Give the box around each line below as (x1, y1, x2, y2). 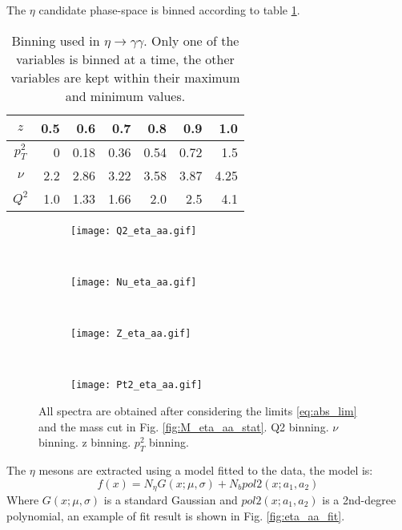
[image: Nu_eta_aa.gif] (70, 276, 197, 288)
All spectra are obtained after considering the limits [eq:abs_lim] (38, 403, 357, 419)
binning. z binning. (38, 434, 131, 451)
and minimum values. (65, 86, 186, 105)
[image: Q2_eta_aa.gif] (70, 225, 197, 237)
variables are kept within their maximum (10, 67, 240, 87)
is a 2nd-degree (322, 492, 396, 508)
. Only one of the (143, 30, 239, 50)
